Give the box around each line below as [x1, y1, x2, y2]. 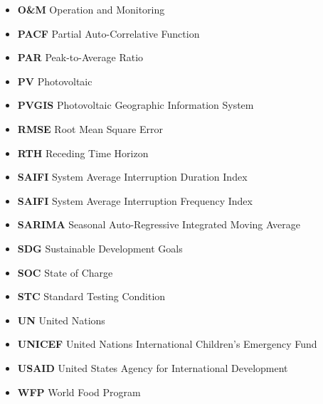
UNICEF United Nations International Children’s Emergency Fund [17, 336, 317, 351]
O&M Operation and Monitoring [17, 2, 165, 16]
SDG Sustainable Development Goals [17, 240, 183, 255]
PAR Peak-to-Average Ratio [17, 50, 144, 65]
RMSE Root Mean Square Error [17, 121, 163, 136]
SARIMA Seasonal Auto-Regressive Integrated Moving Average [17, 217, 300, 232]
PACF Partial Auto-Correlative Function [17, 26, 200, 41]
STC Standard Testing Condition [17, 289, 166, 304]
